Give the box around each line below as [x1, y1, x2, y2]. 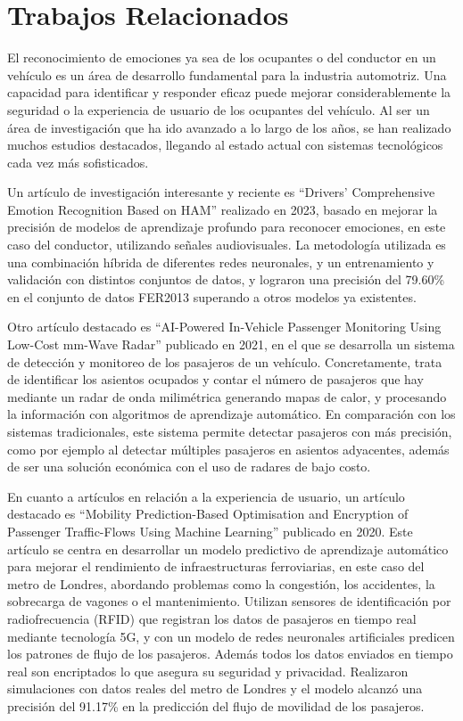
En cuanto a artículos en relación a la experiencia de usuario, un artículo [7, 487, 405, 505]
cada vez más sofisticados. [7, 152, 149, 171]
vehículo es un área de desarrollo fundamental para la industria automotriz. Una [7, 65, 447, 84]
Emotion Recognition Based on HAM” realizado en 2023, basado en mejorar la [7, 200, 438, 218]
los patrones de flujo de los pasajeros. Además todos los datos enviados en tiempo [7, 644, 453, 663]
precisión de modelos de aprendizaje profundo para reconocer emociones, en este [7, 217, 446, 236]
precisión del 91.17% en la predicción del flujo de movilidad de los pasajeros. [7, 696, 425, 715]
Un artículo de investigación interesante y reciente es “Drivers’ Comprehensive [7, 183, 435, 201]
